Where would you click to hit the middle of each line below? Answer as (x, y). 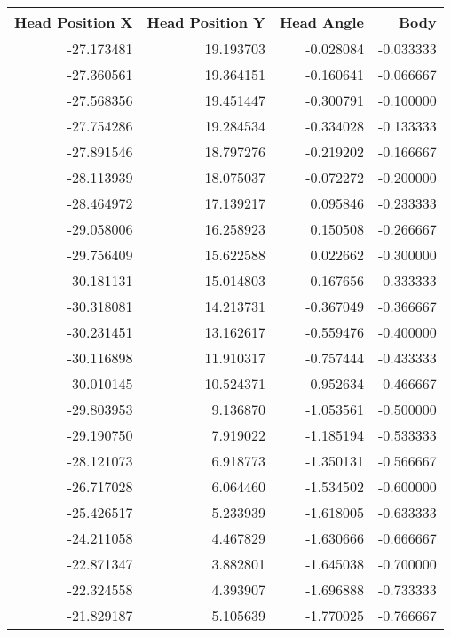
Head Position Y (206, 22)
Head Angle (321, 22)
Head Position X (74, 22)
